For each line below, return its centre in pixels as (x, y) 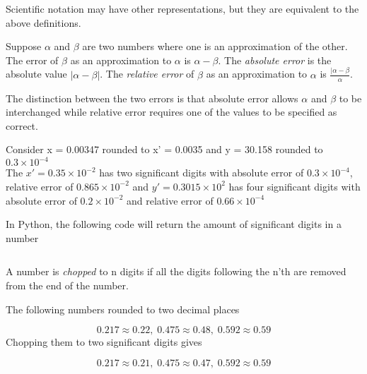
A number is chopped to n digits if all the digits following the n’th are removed (176, 271)
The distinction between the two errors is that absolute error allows (152, 98)
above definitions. (43, 22)
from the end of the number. (67, 285)
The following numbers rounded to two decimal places (123, 309)
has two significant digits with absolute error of (202, 173)
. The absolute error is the (275, 60)
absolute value (36, 74)
